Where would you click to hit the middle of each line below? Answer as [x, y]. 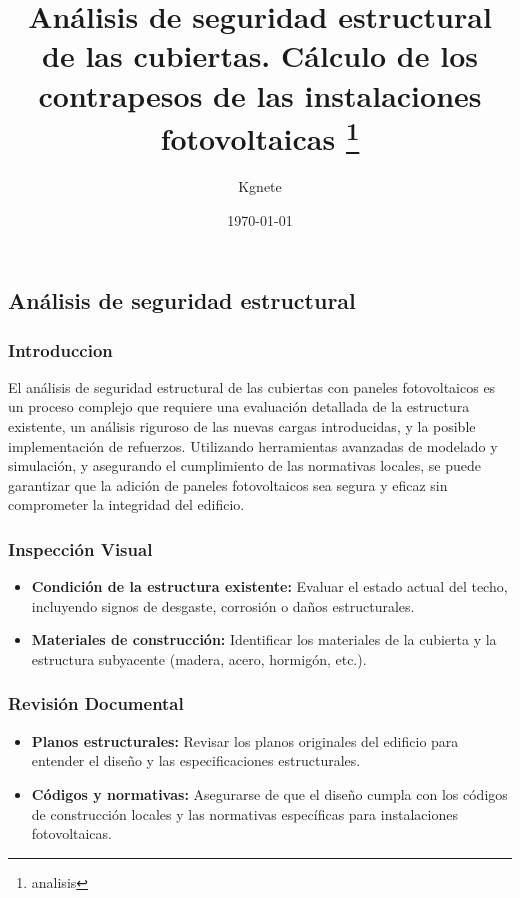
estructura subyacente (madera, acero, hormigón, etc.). [199, 658]
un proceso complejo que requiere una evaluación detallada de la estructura [239, 406]
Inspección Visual [80, 548]
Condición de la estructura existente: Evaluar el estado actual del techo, [269, 586]
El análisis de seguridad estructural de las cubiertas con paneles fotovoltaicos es [252, 386]
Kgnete [260, 186]
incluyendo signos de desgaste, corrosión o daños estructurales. [223, 605]
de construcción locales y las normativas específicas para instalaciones [244, 813]
